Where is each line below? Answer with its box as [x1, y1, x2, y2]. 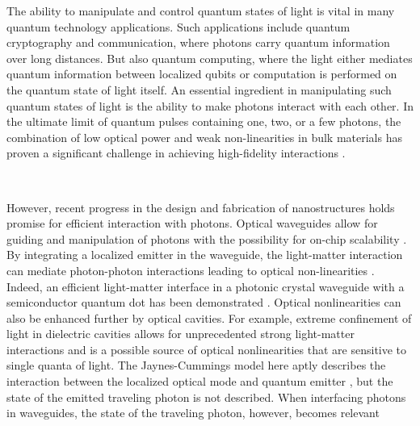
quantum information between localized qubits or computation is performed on [6, 65, 397, 82]
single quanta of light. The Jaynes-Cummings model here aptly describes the [6, 357, 386, 374]
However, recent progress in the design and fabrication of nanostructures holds [6, 198, 395, 215]
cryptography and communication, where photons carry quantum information [6, 34, 390, 51]
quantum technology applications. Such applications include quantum [6, 18, 351, 35]
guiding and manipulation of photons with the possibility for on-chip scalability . [6, 230, 407, 247]
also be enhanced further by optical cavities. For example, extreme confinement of [6, 309, 412, 326]
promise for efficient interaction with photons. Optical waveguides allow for [6, 215, 378, 232]
